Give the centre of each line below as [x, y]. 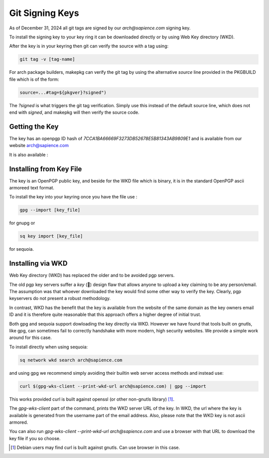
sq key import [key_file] [51, 236]
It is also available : [29, 154]
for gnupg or [22, 223]
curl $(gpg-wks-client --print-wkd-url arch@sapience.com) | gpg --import [113, 386]
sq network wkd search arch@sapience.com [71, 360]
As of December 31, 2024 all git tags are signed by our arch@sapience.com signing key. [100, 28]
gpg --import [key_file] [50, 210]
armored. [19, 422]
